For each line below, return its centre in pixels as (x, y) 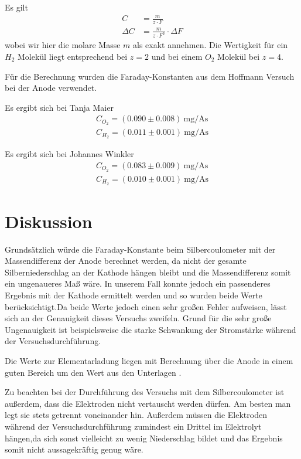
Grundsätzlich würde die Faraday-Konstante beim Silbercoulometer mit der (140, 249)
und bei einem (177, 56)
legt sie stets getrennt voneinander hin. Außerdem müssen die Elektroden (136, 415)
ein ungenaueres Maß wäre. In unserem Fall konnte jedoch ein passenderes (138, 283)
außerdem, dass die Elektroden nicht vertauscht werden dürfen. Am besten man (148, 403)
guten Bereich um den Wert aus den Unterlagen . (93, 372)
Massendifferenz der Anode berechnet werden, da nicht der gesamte (126, 261)
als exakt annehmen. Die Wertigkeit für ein (211, 45)
